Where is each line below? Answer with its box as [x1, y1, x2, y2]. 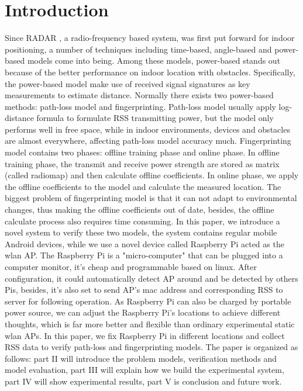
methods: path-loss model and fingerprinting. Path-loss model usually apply [5, 100, 276, 112]
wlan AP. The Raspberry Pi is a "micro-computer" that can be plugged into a [5, 249, 283, 261]
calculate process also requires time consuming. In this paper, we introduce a [5, 214, 280, 227]
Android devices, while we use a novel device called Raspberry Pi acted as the [5, 237, 284, 250]
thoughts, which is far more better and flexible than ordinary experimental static [5, 317, 295, 330]
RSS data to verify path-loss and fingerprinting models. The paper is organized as [5, 341, 298, 353]
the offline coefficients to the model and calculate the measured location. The [5, 180, 281, 192]
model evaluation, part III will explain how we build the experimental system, [5, 364, 284, 376]
